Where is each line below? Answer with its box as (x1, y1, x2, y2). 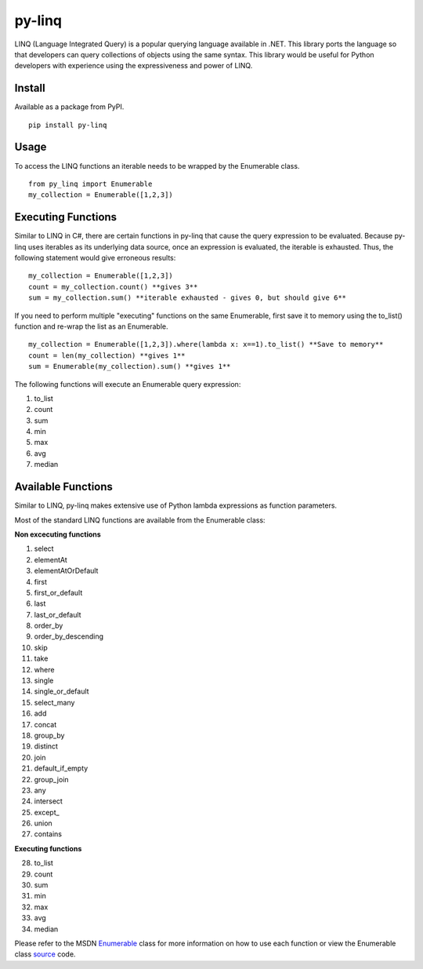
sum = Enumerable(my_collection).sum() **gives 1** (28, 362, 231, 371)
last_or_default (34, 610, 81, 619)
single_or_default (34, 687, 89, 696)
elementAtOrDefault (34, 566, 99, 576)
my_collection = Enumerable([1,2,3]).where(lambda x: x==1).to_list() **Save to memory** (28, 340, 384, 349)
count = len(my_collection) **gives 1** (28, 351, 186, 360)
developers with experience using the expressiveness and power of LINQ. (14, 61, 253, 71)
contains (34, 829, 63, 839)
